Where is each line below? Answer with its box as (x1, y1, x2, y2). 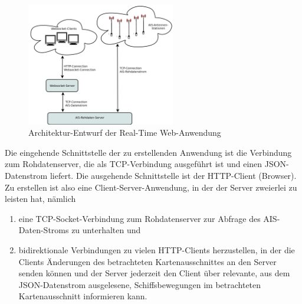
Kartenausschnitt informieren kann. (18, 290, 147, 302)
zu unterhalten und (71, 224, 141, 236)
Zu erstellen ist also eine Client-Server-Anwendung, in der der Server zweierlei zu (5, 181, 297, 193)
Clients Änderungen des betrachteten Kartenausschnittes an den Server (18, 255, 277, 267)
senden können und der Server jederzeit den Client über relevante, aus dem (18, 267, 290, 279)
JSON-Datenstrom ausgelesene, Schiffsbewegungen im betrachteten (18, 278, 261, 290)
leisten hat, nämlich (5, 192, 76, 205)
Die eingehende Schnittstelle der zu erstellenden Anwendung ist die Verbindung (5, 146, 292, 158)
